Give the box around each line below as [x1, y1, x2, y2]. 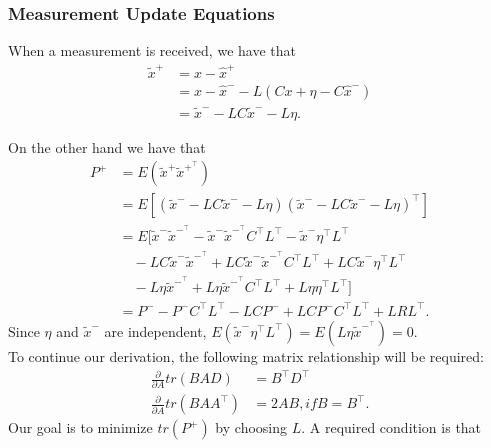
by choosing [215, 417, 288, 438]
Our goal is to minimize [8, 417, 153, 438]
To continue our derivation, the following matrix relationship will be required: [8, 345, 484, 366]
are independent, [104, 320, 207, 341]
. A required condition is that [301, 417, 482, 438]
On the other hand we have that [8, 136, 206, 157]
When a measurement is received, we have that [8, 40, 296, 61]
